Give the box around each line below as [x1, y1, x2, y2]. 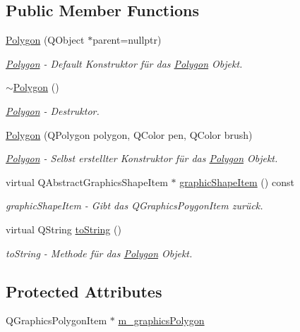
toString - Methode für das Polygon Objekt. [6, 245, 193, 260]
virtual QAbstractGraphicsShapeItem [6, 174, 168, 189]
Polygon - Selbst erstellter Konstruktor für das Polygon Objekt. [6, 151, 278, 166]
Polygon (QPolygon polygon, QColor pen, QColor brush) [6, 127, 253, 142]
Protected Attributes [6, 280, 162, 302]
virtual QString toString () [6, 221, 121, 236]
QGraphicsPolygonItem [6, 313, 107, 328]
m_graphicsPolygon [118, 313, 205, 328]
